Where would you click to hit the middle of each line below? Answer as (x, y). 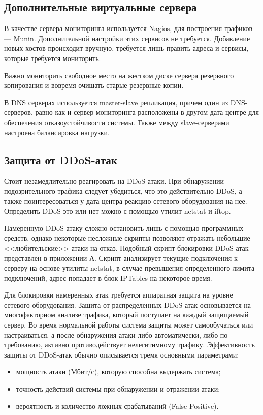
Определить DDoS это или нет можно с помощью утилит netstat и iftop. (118, 211)
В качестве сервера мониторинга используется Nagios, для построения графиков (128, 28)
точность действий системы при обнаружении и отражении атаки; (118, 389)
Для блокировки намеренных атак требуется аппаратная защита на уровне (119, 295)
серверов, (19, 112)
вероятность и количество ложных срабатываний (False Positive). (117, 406)
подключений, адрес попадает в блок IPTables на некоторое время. (108, 277)
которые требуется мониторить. (53, 58)
